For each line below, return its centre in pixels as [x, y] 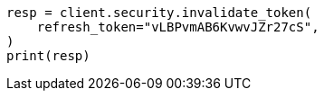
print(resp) [48, 56]
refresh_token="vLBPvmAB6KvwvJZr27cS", [178, 27]
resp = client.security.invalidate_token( [159, 13]
